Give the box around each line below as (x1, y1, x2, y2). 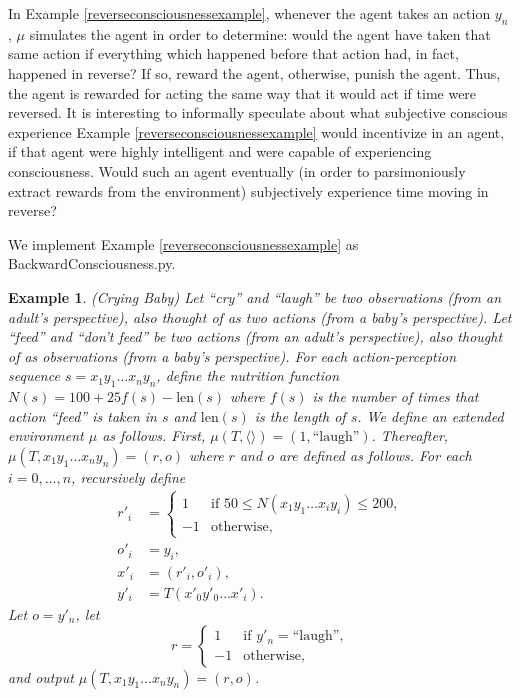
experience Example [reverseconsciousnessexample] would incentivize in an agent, (8, 121, 505, 142)
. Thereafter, (371, 425, 449, 446)
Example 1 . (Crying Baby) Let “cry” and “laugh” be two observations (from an (8, 286, 502, 307)
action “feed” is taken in (8, 405, 157, 426)
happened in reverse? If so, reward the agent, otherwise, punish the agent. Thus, (8, 62, 501, 83)
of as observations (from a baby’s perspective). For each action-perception (8, 345, 457, 366)
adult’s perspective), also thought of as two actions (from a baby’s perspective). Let (8, 306, 512, 327)
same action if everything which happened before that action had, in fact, (8, 43, 459, 64)
